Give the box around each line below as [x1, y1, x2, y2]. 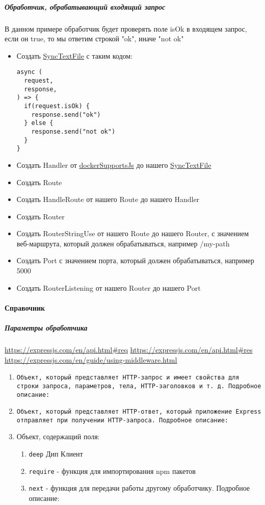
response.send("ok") [31, 111, 101, 118]
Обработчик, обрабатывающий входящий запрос [5, 1, 166, 12]
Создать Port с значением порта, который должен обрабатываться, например [16, 255, 254, 266]
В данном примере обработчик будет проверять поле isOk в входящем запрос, [5, 23, 247, 34]
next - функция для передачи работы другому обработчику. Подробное [29, 483, 250, 493]
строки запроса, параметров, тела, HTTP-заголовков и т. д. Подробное [16, 382, 261, 390]
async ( [16, 68, 42, 76]
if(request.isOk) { [24, 102, 90, 110]
